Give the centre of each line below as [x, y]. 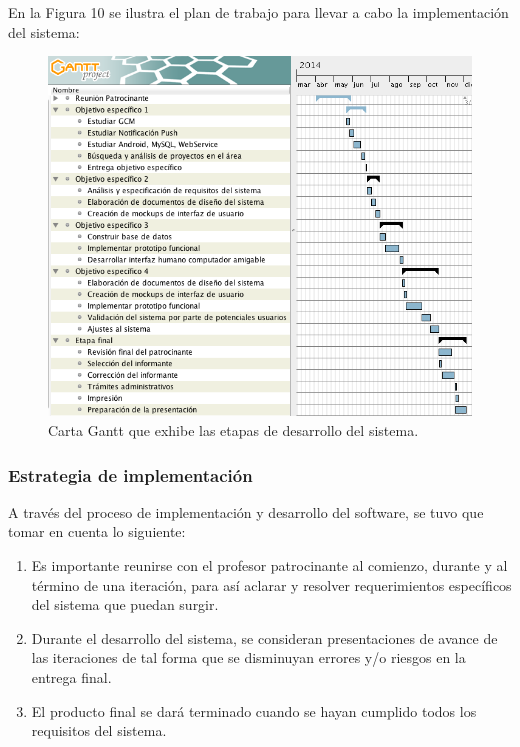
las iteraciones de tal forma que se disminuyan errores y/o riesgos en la [248, 657]
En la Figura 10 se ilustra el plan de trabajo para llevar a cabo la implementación [258, 12]
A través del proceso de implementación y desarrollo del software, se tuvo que [246, 511]
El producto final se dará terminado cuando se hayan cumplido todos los [254, 710]
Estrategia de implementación [130, 474]
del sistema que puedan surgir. [125, 604]
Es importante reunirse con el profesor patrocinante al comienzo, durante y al [269, 564]
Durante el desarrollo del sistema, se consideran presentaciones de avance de [264, 637]
